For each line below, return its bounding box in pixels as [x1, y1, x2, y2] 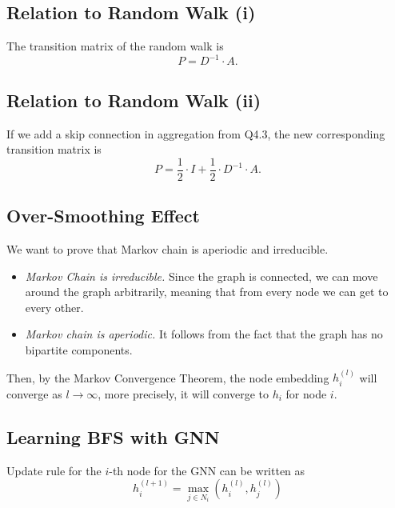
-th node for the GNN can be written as [109, 462, 305, 478]
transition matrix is [6, 141, 102, 158]
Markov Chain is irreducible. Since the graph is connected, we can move [25, 267, 378, 284]
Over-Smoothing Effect [6, 203, 200, 228]
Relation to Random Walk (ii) [6, 87, 261, 112]
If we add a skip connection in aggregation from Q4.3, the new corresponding [6, 125, 385, 142]
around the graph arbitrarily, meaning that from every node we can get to [25, 283, 389, 300]
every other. [25, 298, 84, 315]
